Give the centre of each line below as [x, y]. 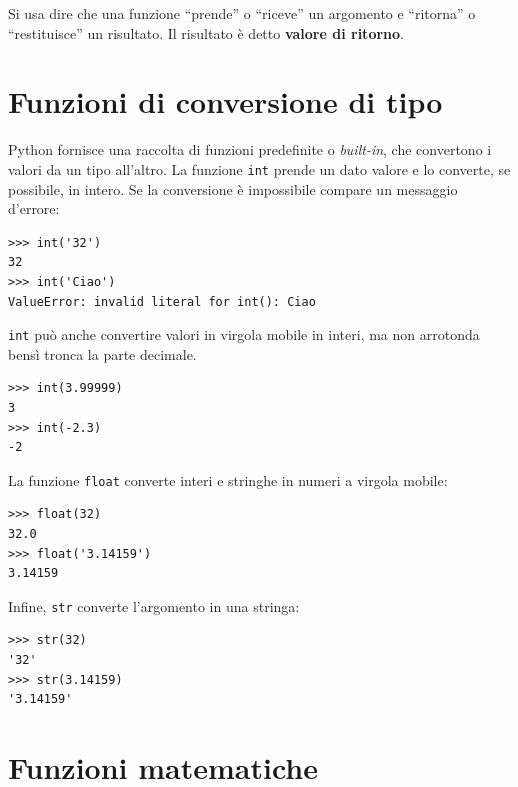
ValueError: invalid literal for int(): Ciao [162, 301]
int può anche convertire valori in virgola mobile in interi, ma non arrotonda [244, 334]
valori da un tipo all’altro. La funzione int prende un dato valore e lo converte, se [259, 168]
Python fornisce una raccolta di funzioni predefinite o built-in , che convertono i [250, 149]
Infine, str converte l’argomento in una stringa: [154, 605]
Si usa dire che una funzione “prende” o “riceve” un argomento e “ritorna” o [242, 13]
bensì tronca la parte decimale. [102, 353]
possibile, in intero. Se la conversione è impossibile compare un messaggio [233, 188]
